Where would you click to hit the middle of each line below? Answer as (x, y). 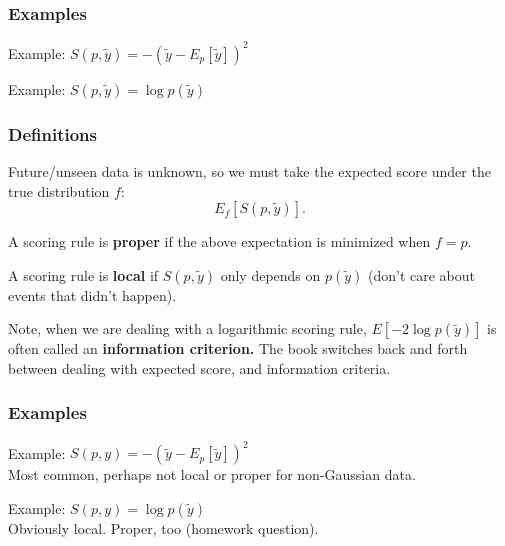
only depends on (270, 274)
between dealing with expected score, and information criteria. (199, 367)
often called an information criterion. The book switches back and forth (238, 348)
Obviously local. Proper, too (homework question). (163, 527)
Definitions (52, 133)
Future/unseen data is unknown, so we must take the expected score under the (249, 170)
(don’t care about (422, 274)
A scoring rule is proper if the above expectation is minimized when (219, 241)
